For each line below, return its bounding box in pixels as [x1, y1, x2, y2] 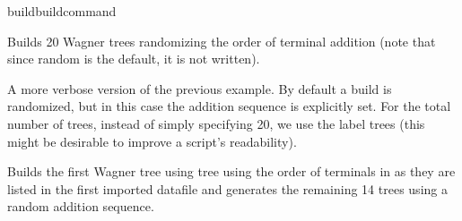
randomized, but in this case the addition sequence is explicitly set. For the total [7, 97, 451, 115]
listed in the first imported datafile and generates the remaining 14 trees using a [7, 179, 448, 198]
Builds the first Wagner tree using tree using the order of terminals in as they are [7, 162, 456, 181]
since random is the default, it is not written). [7, 49, 260, 68]
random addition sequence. [7, 197, 154, 216]
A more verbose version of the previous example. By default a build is [7, 79, 392, 98]
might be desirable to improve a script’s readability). [7, 132, 297, 150]
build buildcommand [7, 2, 117, 20]
